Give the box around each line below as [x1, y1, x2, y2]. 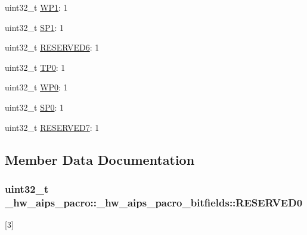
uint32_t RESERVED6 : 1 [5, 41, 100, 54]
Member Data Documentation [5, 150, 195, 168]
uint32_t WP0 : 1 [5, 81, 68, 93]
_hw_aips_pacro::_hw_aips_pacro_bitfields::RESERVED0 [5, 195, 303, 209]
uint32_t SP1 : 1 [5, 21, 64, 33]
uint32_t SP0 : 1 [5, 101, 64, 113]
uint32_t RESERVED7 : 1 [5, 121, 100, 133]
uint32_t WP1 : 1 [5, 1, 68, 13]
